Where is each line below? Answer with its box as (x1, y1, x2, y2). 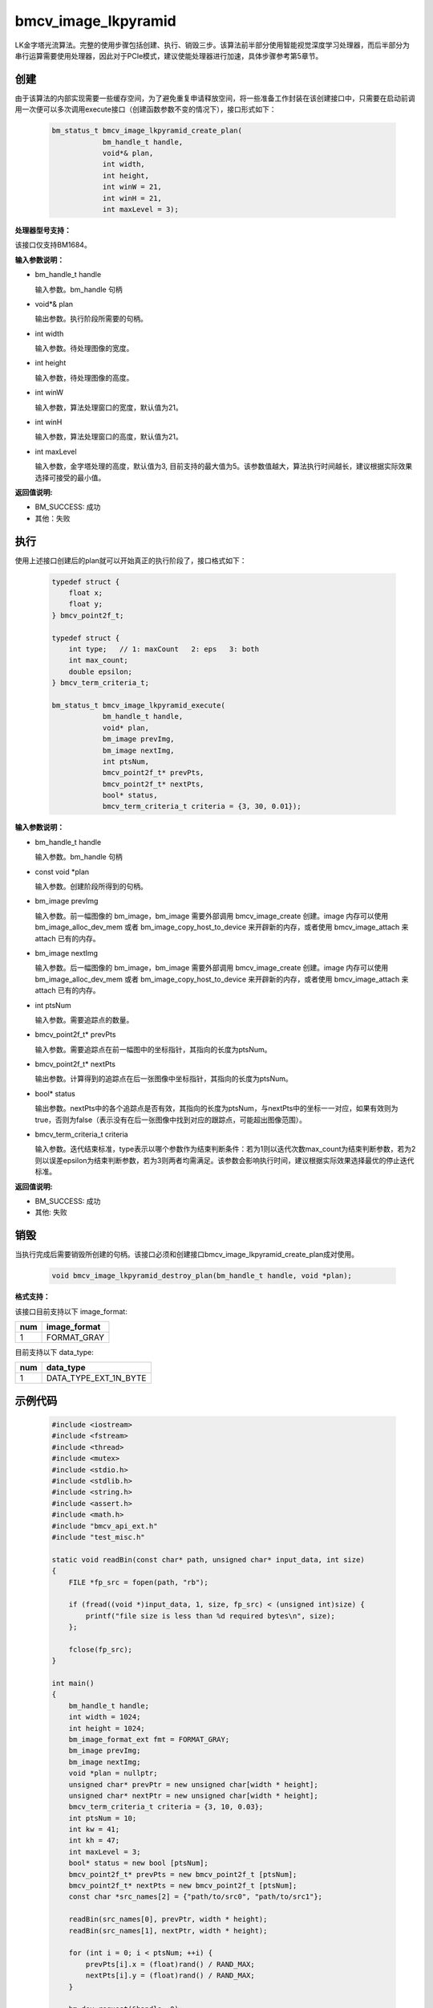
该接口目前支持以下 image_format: (14, 1306, 127, 1316)
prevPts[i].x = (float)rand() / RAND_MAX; (85, 1960, 256, 1969)
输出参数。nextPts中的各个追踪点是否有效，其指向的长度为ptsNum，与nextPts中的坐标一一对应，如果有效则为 (34, 1104, 399, 1113)
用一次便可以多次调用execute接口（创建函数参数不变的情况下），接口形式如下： (14, 104, 277, 114)
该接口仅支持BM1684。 (14, 240, 91, 250)
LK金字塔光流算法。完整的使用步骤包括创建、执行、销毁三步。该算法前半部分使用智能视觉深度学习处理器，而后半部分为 (14, 40, 411, 50)
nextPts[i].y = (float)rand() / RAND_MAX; (85, 1971, 256, 1980)
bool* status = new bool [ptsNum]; (68, 1859, 208, 1867)
